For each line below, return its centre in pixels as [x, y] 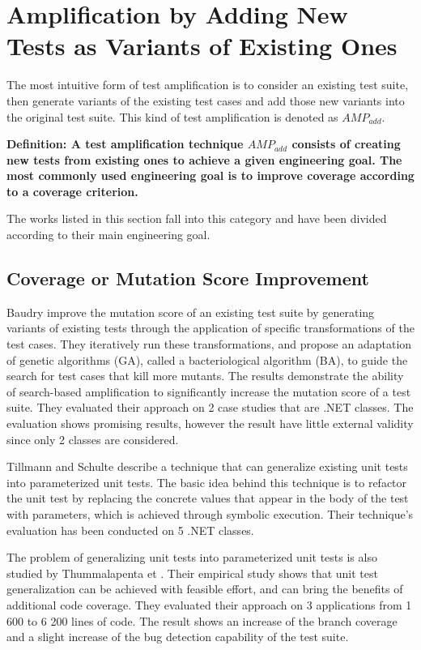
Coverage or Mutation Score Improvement [188, 278]
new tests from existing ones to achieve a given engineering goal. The [204, 159]
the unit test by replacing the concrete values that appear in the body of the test [208, 498]
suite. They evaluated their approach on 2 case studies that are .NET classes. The [210, 407]
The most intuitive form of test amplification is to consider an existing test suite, [208, 85]
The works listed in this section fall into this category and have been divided [197, 218]
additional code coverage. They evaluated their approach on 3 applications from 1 [209, 604]
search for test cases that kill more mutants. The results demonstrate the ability [205, 376]
